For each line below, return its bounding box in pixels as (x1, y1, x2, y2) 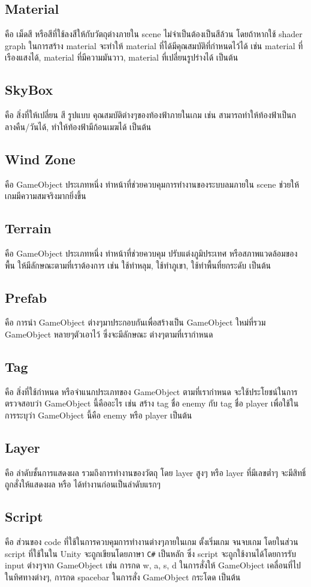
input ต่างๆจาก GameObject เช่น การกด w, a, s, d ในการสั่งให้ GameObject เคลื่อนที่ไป (5, 559, 301, 571)
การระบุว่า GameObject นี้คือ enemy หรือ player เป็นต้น (5, 408, 192, 421)
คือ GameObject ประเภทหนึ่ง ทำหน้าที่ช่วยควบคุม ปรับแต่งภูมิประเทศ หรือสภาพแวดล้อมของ (5, 246, 298, 259)
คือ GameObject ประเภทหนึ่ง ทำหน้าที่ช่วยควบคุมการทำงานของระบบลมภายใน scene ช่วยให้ (5, 177, 299, 190)
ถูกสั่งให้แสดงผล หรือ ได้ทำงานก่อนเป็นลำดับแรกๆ (5, 478, 161, 490)
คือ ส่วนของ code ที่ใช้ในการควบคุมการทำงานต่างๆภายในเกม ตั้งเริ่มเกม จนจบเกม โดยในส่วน (5, 535, 298, 548)
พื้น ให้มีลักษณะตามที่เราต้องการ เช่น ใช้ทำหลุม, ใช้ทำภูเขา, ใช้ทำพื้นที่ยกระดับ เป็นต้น (5, 258, 271, 271)
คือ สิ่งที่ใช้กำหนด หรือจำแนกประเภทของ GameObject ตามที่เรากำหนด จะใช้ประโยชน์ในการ (5, 385, 298, 398)
